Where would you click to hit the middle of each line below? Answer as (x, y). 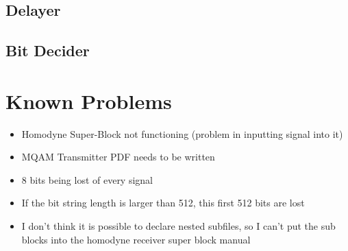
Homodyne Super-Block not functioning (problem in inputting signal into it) (182, 133)
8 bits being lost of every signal (87, 179)
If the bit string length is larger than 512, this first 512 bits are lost (163, 203)
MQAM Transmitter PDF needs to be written (118, 157)
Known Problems (89, 100)
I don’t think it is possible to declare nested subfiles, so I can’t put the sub (178, 226)
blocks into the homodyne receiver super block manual (136, 239)
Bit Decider (48, 50)
